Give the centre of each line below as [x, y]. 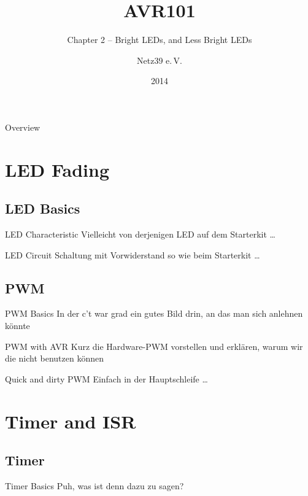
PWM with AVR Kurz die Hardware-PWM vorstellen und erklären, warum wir [154, 346]
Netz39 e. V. [160, 60]
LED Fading [57, 169]
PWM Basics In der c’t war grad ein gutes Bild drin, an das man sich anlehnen [154, 313]
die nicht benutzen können [55, 358]
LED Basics [43, 208]
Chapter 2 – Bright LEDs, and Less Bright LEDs [160, 40]
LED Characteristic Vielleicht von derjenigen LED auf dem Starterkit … [140, 234]
